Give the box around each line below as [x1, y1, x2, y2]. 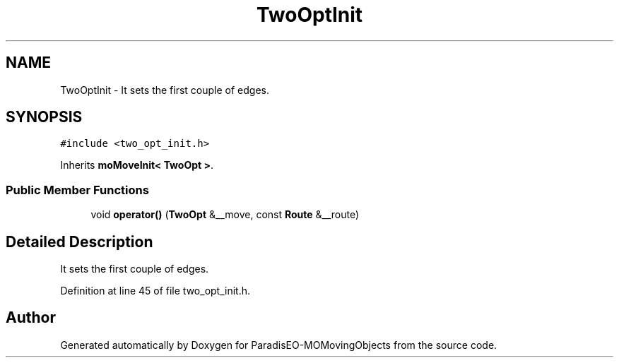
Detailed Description [6, 232, 153, 251]
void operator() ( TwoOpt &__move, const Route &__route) [90, 208, 360, 221]
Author [6, 309, 56, 327]
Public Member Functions [6, 182, 149, 197]
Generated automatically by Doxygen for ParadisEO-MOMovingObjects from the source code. [60, 338, 497, 351]
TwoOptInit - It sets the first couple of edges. [60, 83, 269, 96]
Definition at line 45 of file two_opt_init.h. [60, 285, 251, 297]
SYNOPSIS [6, 108, 83, 126]
